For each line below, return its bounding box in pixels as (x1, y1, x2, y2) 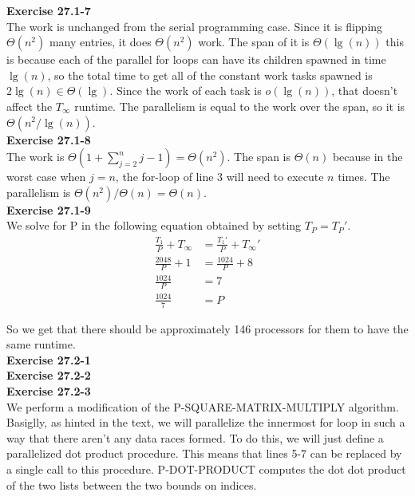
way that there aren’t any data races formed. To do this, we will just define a (6, 429, 384, 446)
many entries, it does (49, 33, 152, 50)
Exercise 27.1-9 (6, 201, 91, 218)
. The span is (227, 148, 291, 165)
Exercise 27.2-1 (6, 351, 91, 368)
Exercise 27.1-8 (6, 131, 91, 148)
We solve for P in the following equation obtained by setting (6, 217, 302, 234)
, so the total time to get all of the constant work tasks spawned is (47, 66, 373, 83)
